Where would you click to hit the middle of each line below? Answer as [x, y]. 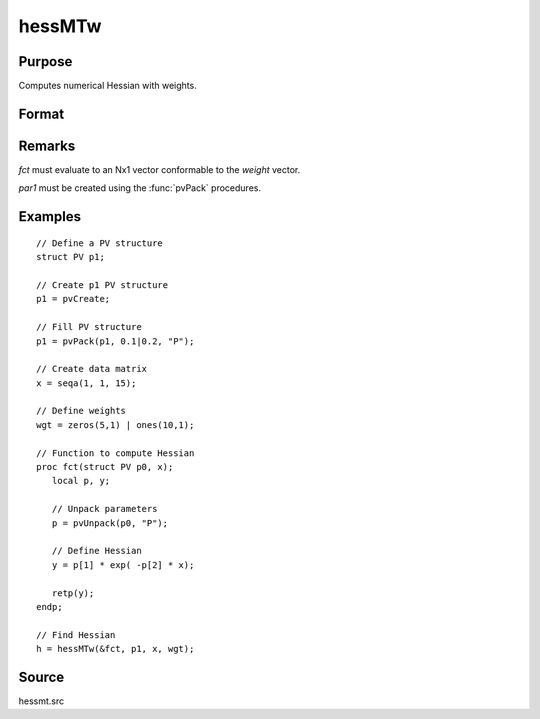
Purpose [45, 61]
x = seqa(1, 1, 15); [86, 383]
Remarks [47, 145]
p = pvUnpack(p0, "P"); [110, 523]
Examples [50, 216]
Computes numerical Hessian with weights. [107, 86]
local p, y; [81, 481]
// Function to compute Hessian [115, 453]
